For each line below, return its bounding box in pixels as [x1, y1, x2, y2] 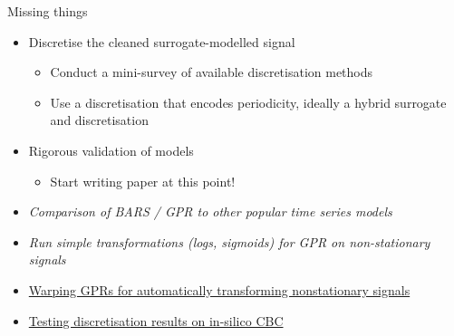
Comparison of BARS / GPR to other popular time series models [28, 202, 392, 221]
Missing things [7, 2, 88, 20]
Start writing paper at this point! [50, 171, 236, 190]
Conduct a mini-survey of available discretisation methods [50, 62, 373, 82]
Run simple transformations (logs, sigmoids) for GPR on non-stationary [28, 232, 430, 251]
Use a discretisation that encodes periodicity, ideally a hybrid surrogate [50, 92, 447, 111]
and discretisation [50, 110, 149, 130]
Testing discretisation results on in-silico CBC [28, 311, 284, 330]
